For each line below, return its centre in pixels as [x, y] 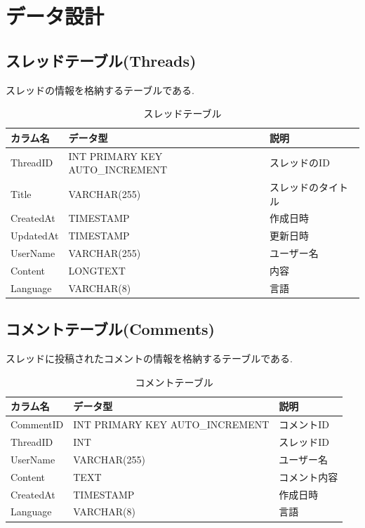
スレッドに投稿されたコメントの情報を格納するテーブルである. [149, 358]
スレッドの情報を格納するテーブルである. [100, 90]
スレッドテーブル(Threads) [101, 60]
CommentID [37, 424]
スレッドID [304, 442]
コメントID [304, 424]
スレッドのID [300, 163]
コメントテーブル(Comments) [111, 329]
